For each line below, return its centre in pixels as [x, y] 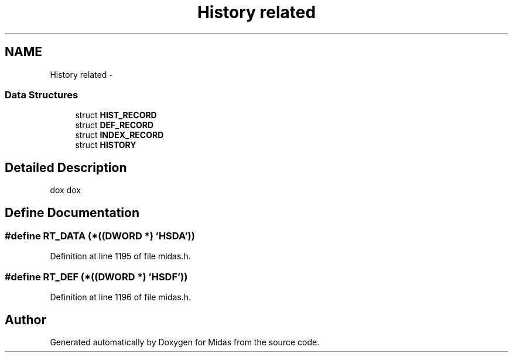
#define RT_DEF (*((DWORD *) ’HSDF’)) [96, 277]
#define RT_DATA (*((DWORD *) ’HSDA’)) [100, 236]
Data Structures [42, 95]
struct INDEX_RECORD [119, 135]
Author [25, 320]
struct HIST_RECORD [116, 115]
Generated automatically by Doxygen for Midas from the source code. [185, 342]
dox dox [65, 190]
